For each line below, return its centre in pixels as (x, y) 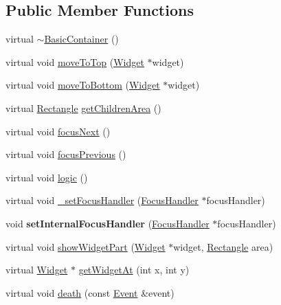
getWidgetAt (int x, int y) (134, 270)
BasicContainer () (81, 39)
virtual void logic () (47, 177)
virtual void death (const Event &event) (90, 292)
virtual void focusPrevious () (66, 154)
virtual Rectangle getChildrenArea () (83, 108)
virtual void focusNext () (58, 131)
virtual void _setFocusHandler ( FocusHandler (102, 200)
